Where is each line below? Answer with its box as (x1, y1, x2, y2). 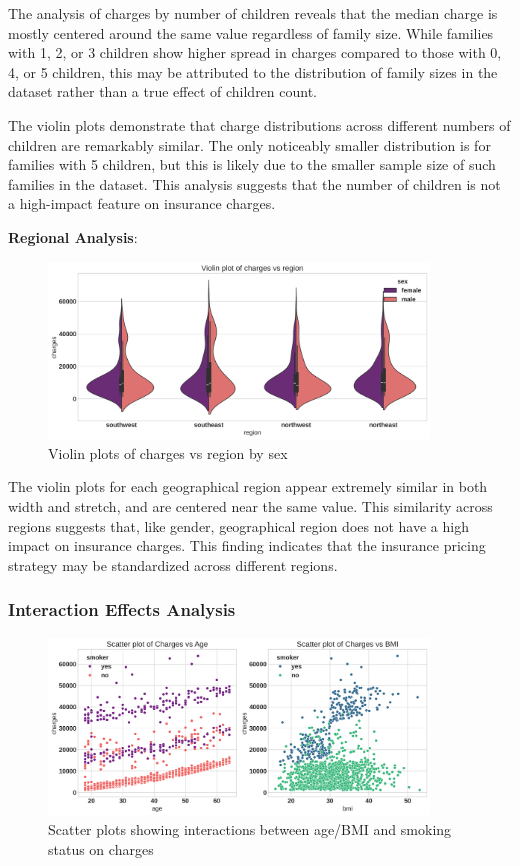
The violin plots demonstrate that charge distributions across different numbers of (8, 114, 511, 135)
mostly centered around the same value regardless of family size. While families (8, 22, 494, 43)
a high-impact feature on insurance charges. (8, 193, 276, 214)
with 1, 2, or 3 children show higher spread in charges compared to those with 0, (8, 42, 502, 63)
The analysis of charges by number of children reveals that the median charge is (8, 3, 498, 23)
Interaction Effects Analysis (8, 597, 236, 622)
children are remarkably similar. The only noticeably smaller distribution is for (8, 134, 491, 155)
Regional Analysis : (8, 226, 138, 247)
